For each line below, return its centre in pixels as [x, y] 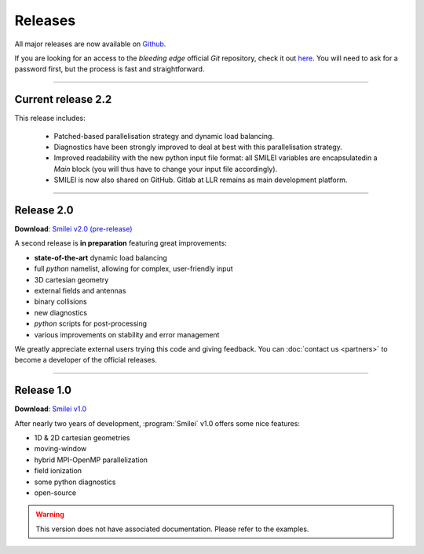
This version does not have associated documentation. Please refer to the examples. [172, 529]
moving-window [60, 449]
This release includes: [50, 118]
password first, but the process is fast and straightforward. [110, 69]
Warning [50, 515]
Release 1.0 [43, 390]
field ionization [58, 471]
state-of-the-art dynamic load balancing [101, 257]
